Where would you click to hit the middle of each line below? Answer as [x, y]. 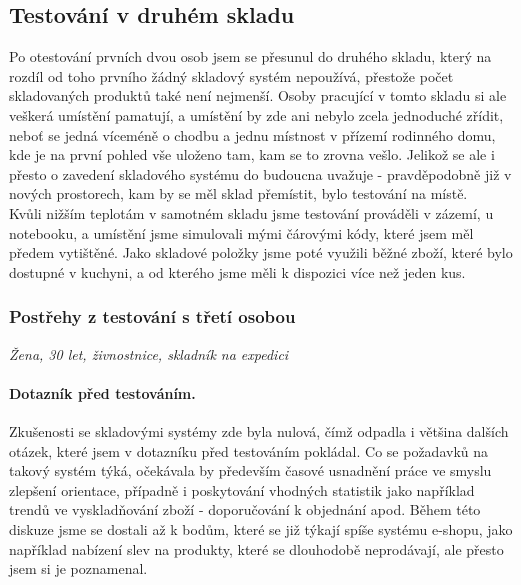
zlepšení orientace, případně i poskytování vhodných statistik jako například [242, 489]
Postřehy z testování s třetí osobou [152, 316]
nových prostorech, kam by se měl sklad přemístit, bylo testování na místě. [238, 193]
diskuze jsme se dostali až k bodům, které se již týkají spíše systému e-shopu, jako [261, 528]
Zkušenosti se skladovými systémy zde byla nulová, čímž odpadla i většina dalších [259, 430]
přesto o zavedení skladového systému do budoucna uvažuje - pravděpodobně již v [260, 173]
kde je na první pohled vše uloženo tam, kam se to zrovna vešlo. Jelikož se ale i [252, 154]
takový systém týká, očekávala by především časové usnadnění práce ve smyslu [250, 470]
